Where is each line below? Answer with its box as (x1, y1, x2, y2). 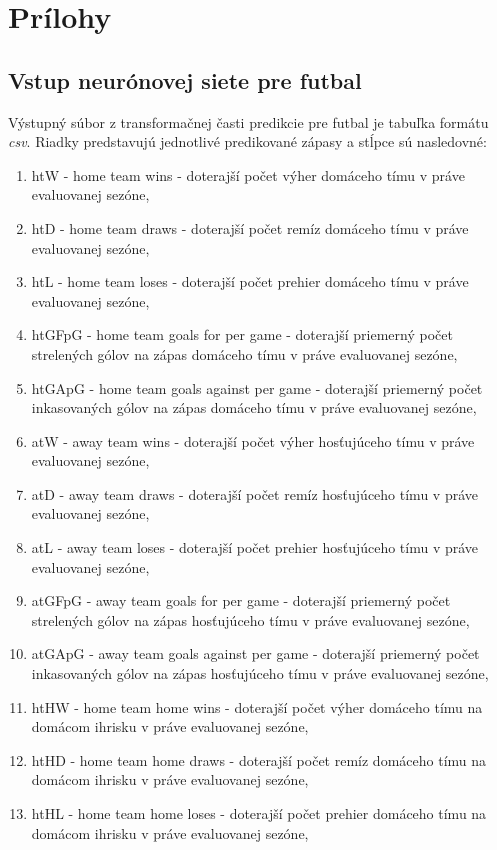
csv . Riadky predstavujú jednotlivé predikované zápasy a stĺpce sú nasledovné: (8, 131, 487, 152)
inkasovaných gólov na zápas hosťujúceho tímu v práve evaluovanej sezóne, (31, 663, 489, 684)
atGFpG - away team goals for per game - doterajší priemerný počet (31, 590, 451, 611)
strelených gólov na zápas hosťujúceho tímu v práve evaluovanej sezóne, (31, 609, 470, 630)
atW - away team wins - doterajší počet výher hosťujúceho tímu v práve (31, 430, 475, 451)
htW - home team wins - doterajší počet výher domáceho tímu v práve (31, 164, 465, 185)
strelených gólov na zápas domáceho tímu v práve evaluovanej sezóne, (31, 343, 458, 364)
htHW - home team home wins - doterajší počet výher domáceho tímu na (31, 696, 483, 717)
